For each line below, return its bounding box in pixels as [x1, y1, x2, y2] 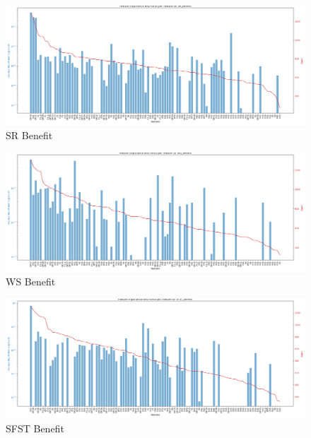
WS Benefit [6, 274, 56, 289]
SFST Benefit [6, 421, 64, 435]
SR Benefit [6, 127, 53, 142]
